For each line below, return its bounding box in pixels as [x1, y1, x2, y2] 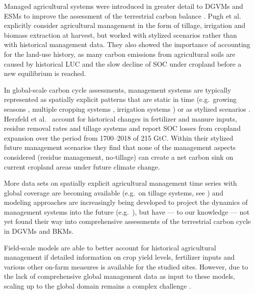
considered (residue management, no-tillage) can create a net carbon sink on [4, 151, 233, 162]
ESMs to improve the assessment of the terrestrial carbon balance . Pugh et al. [4, 10, 241, 21]
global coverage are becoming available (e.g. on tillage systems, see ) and [4, 187, 224, 197]
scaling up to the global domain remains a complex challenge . [4, 281, 191, 291]
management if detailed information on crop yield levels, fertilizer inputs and [4, 252, 235, 262]
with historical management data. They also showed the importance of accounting [4, 39, 251, 49]
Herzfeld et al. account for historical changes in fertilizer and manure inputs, [4, 113, 237, 123]
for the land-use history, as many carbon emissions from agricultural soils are [4, 49, 235, 59]
